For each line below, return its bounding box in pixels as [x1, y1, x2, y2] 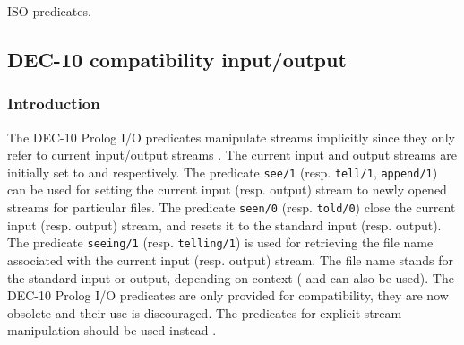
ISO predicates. [7, 2, 91, 20]
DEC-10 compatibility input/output [7, 45, 347, 73]
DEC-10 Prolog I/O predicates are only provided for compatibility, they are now [7, 286, 449, 305]
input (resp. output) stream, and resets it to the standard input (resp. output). [7, 215, 442, 234]
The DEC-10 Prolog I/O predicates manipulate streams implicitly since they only [7, 127, 455, 146]
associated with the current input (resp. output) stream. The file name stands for [7, 250, 454, 269]
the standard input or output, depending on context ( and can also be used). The [7, 268, 454, 287]
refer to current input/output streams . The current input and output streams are [7, 145, 457, 164]
